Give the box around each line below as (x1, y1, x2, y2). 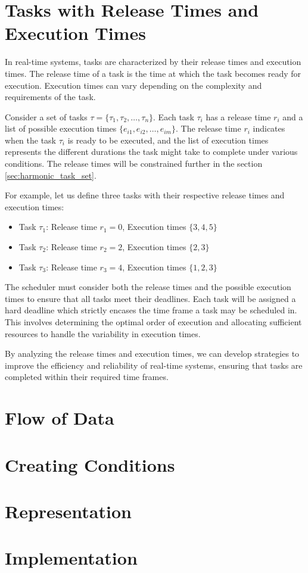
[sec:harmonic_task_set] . (5, 169, 97, 181)
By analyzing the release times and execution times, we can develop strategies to (5, 347, 300, 360)
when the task (5, 133, 57, 146)
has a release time (206, 110, 271, 123)
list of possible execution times (5, 122, 117, 135)
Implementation (5, 546, 138, 570)
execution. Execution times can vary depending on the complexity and (5, 79, 262, 91)
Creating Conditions (5, 452, 175, 477)
